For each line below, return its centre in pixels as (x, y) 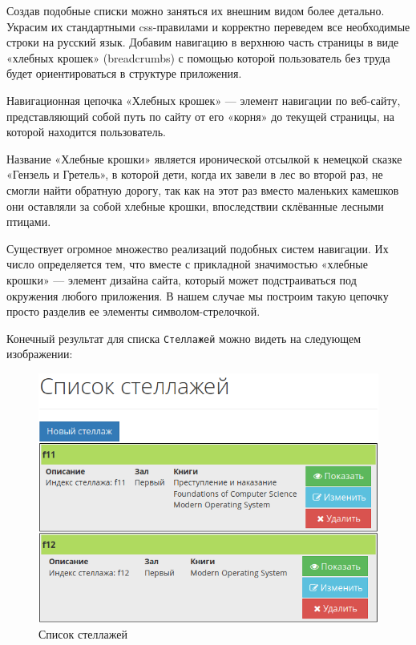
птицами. (29, 222)
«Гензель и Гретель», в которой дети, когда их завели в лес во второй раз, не (195, 174)
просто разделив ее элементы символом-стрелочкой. (133, 311)
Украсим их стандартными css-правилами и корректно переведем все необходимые (208, 26)
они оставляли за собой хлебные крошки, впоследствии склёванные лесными (195, 206)
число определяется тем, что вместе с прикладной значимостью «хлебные (187, 264)
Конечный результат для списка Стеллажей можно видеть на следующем (184, 338)
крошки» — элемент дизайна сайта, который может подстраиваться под (182, 279)
